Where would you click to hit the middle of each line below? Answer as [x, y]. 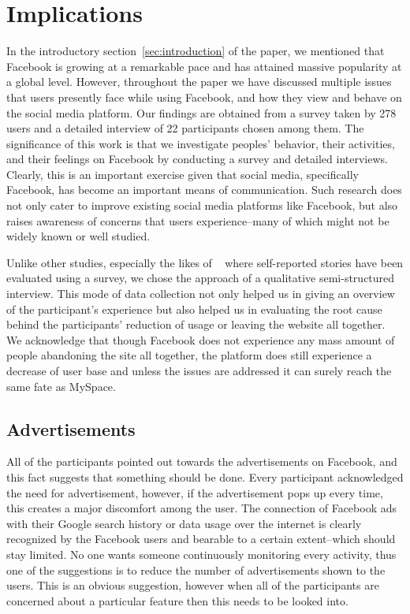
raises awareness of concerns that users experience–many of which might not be [198, 220]
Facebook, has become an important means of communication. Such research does [204, 190]
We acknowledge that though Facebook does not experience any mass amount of [201, 339]
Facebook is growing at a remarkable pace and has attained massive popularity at [204, 66]
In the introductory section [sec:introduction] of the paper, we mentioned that [196, 51]
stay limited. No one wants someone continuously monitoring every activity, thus [201, 554]
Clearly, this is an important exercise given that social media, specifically [183, 174]
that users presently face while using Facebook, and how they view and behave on [204, 97]
